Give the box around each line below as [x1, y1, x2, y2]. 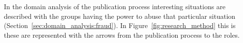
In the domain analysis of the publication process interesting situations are [4, 1, 226, 11]
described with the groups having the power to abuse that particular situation [4, 11, 236, 21]
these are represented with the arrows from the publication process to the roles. [4, 29, 240, 40]
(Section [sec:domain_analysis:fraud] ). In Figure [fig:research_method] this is [4, 20, 236, 30]
